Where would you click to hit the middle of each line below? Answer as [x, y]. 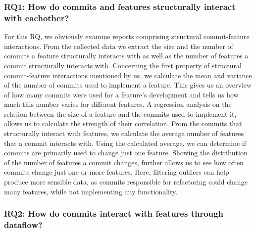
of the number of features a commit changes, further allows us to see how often [124, 162]
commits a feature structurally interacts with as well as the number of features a [126, 56]
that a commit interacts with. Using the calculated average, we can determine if [125, 143]
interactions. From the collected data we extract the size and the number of [119, 46]
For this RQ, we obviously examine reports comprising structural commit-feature [127, 36]
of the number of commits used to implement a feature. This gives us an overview [128, 85]
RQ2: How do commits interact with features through [114, 213]
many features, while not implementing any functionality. [91, 191]
